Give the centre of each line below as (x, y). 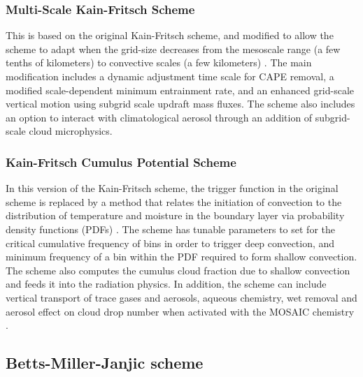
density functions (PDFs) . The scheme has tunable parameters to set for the (170, 229)
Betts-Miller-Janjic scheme (105, 363)
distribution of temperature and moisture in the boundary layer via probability (175, 215)
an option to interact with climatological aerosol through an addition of (159, 117)
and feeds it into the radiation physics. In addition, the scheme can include (166, 284)
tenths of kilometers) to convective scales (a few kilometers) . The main (159, 62)
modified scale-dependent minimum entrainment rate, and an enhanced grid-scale (180, 90)
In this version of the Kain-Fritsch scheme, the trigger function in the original (172, 188)
